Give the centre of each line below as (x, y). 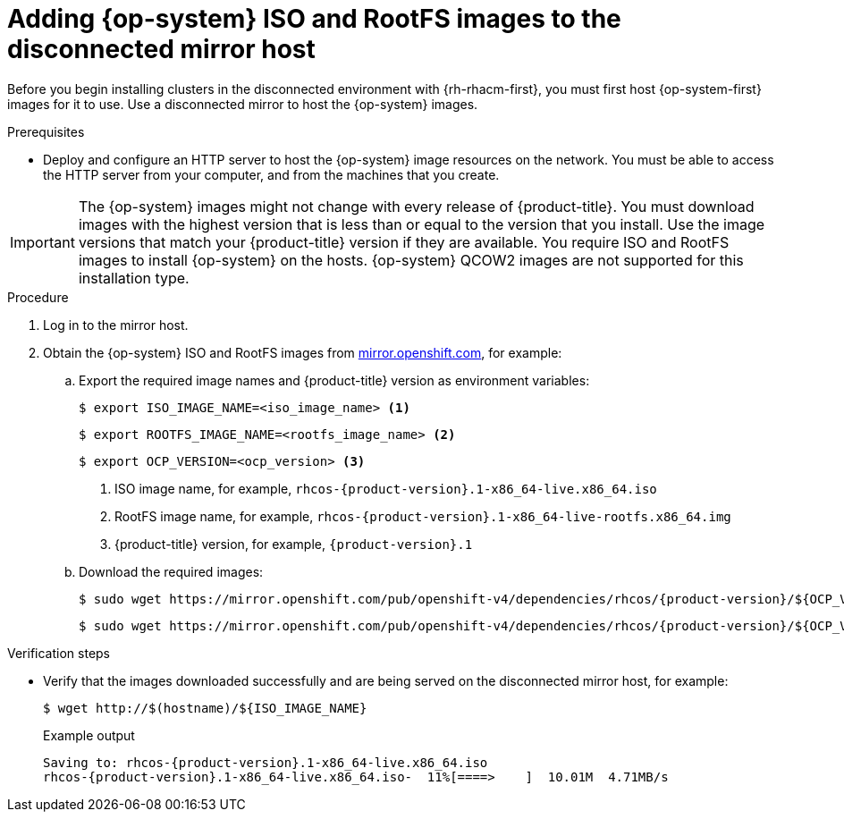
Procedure (38, 297)
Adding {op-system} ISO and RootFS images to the (314, 19)
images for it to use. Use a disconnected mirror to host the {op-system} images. (243, 104)
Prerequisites (46, 131)
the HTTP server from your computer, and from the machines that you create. (271, 174)
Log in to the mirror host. (116, 325)
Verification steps (59, 653)
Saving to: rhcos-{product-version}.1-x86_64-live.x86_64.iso (266, 762)
